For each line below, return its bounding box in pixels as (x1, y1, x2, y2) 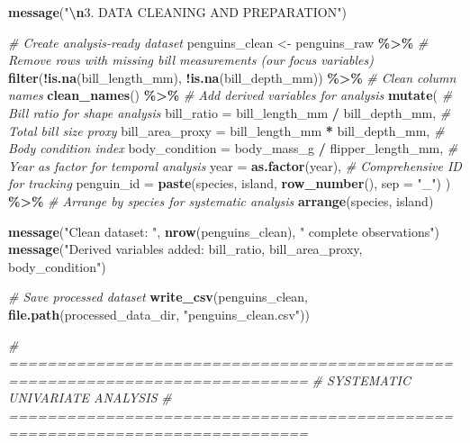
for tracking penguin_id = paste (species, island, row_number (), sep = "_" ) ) (8, 174, 451, 193)
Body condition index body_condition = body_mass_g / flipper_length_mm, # (8, 139, 458, 158)
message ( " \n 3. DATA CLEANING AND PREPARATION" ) (8, 3, 347, 21)
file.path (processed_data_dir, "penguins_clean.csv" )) (8, 304, 310, 323)
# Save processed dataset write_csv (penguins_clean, (8, 287, 308, 306)
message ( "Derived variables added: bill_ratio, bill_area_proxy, (8, 240, 363, 258)
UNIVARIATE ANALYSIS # (8, 388, 172, 407)
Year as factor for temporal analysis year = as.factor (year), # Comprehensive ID (8, 156, 462, 175)
